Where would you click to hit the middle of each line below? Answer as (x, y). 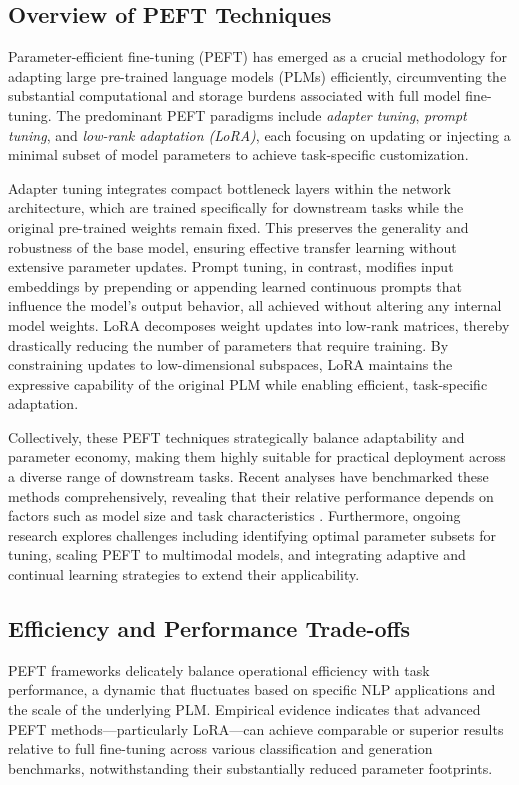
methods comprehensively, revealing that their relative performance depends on (251, 495)
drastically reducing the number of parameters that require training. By (228, 344)
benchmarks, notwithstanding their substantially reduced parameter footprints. (250, 767)
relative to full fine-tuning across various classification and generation (220, 748)
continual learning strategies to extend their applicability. (184, 574)
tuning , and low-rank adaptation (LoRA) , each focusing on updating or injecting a (259, 134)
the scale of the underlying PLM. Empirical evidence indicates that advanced (244, 709)
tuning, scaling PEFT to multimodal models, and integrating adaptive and (237, 554)
